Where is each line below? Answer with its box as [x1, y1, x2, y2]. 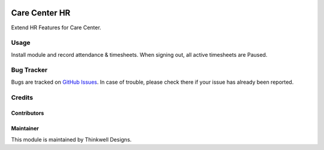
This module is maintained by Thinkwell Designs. [11, 136, 132, 143]
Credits [11, 93, 33, 102]
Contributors [11, 109, 44, 117]
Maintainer [11, 125, 39, 132]
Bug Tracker [11, 66, 48, 74]
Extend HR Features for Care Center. [11, 24, 101, 31]
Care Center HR [11, 8, 71, 18]
